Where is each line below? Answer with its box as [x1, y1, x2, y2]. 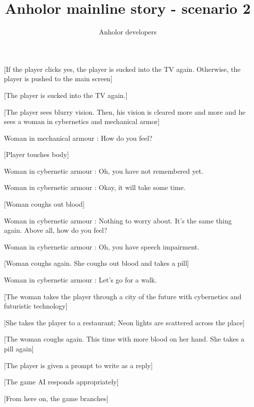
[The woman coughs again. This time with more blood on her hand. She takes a [4, 334, 245, 344]
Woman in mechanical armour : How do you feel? [4, 132, 153, 143]
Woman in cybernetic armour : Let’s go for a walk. [4, 275, 157, 285]
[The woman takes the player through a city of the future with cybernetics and [4, 291, 242, 301]
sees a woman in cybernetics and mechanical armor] [4, 116, 160, 126]
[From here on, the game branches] [4, 393, 109, 403]
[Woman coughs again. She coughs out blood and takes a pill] [4, 258, 189, 268]
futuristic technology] [4, 301, 68, 311]
